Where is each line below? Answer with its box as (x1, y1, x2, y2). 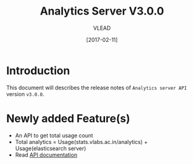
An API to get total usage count (15, 132, 93, 139)
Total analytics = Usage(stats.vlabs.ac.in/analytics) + (15, 138, 148, 145)
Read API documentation (15, 151, 78, 159)
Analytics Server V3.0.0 (39, 4, 164, 18)
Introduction (6, 64, 70, 77)
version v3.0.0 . (6, 90, 44, 98)
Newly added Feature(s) (6, 111, 130, 125)
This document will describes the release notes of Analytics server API (6, 84, 187, 91)
